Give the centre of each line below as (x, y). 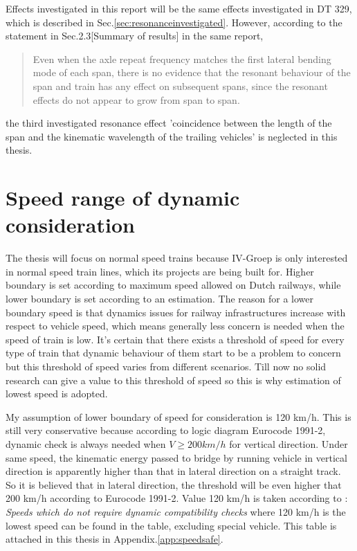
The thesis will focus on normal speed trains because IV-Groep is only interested (177, 258)
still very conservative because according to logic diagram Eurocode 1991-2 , (166, 430)
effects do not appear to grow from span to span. (136, 99)
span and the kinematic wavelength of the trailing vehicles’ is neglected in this (172, 136)
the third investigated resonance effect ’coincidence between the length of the (169, 123)
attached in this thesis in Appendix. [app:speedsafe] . (115, 539)
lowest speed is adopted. (57, 394)
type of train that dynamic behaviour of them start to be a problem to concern (173, 353)
